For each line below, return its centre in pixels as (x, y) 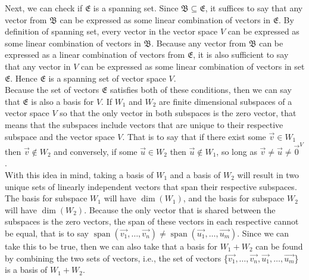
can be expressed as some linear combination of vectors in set (193, 66)
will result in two (268, 175)
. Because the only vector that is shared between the (180, 209)
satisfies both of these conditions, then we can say (201, 90)
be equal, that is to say (47, 233)
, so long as (237, 151)
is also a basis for (63, 101)
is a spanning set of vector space (107, 78)
